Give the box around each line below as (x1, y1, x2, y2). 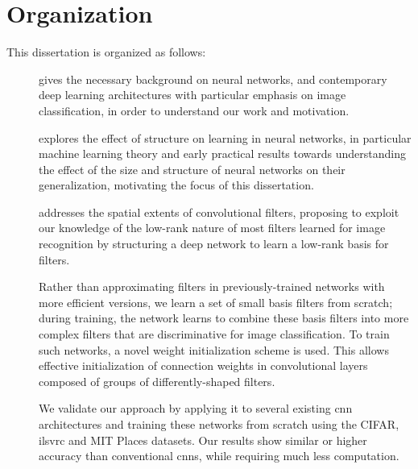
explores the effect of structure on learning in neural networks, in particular (39, 129, 412, 146)
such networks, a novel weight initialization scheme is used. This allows (39, 341, 389, 358)
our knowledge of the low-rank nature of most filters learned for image (39, 219, 386, 236)
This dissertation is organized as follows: (6, 44, 206, 60)
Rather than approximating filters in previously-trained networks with (39, 278, 385, 295)
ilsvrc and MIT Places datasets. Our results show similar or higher (39, 431, 367, 448)
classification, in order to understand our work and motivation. (39, 102, 350, 118)
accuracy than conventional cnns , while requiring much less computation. (39, 447, 399, 464)
